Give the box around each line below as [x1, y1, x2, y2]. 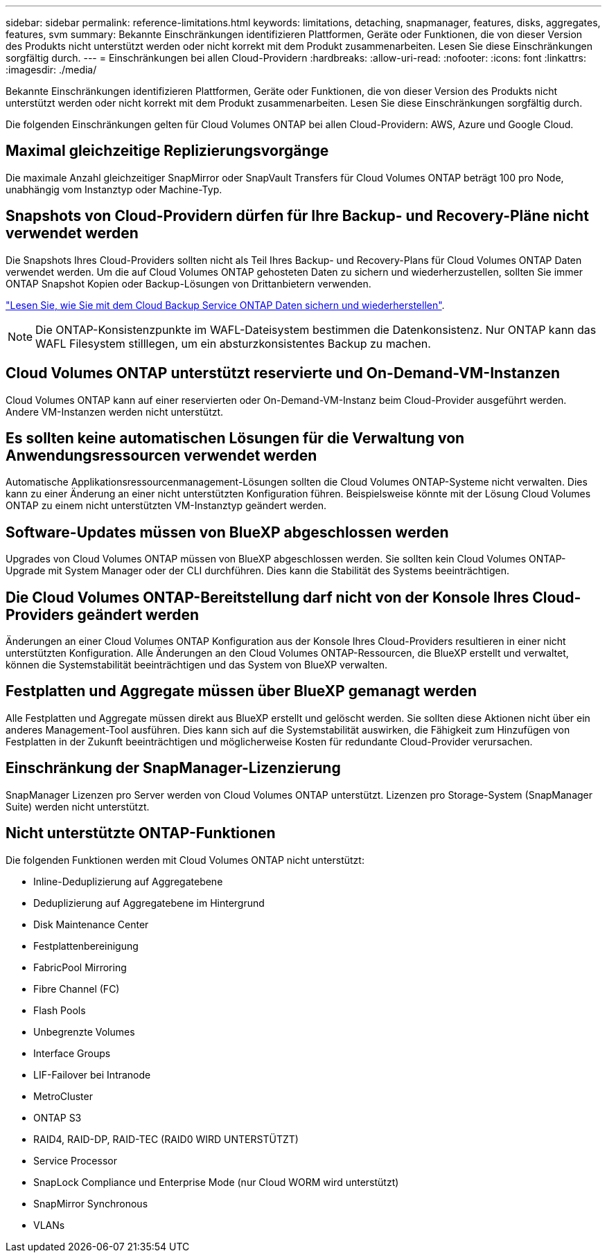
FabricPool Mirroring [33, 961, 127, 973]
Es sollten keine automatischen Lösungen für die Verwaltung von [6, 429, 465, 447]
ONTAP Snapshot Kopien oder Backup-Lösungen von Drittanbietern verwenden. [6, 277, 371, 290]
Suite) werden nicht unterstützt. [6, 800, 150, 813]
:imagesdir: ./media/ [6, 64, 97, 76]
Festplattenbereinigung [33, 939, 139, 952]
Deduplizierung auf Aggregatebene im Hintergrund [33, 896, 265, 909]
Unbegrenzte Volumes [33, 1025, 135, 1038]
